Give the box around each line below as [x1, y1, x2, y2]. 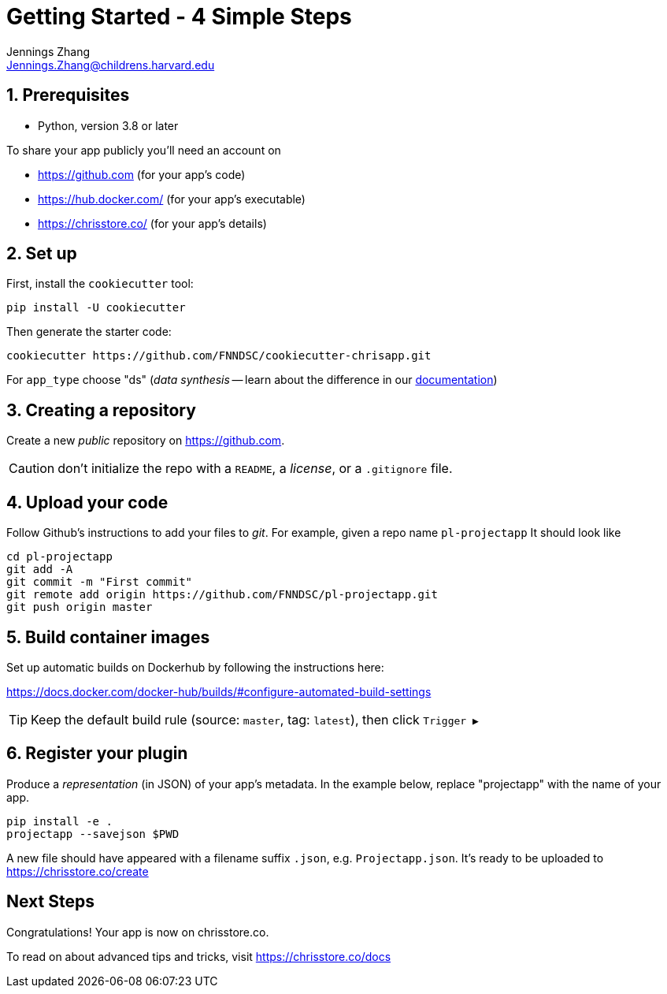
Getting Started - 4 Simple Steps [6, 3, 352, 30]
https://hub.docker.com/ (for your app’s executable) [38, 192, 306, 206]
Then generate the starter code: [6, 325, 172, 339]
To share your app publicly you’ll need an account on [6, 143, 281, 157]
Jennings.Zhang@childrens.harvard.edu [6, 58, 215, 72]
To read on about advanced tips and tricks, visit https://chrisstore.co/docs [6, 949, 391, 963]
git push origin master [6, 601, 153, 614]
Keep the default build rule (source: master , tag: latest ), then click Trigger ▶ [31, 711, 479, 728]
